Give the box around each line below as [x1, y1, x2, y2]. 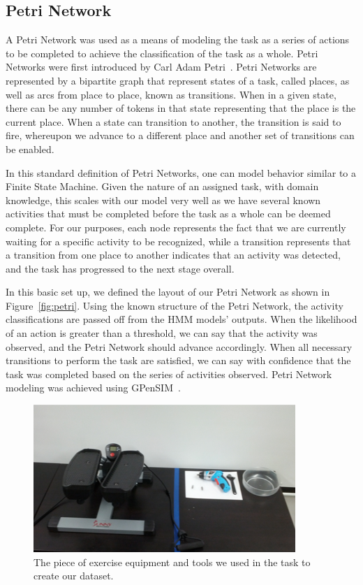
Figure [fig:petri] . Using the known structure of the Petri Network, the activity [6, 298, 343, 312]
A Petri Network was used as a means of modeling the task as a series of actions [6, 32, 350, 47]
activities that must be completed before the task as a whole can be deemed [6, 206, 331, 221]
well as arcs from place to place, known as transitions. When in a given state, [6, 87, 336, 101]
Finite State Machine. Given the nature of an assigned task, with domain [6, 179, 319, 194]
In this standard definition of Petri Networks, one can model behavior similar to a [6, 165, 356, 180]
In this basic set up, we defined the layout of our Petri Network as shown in [6, 284, 330, 299]
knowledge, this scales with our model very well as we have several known [6, 192, 321, 207]
